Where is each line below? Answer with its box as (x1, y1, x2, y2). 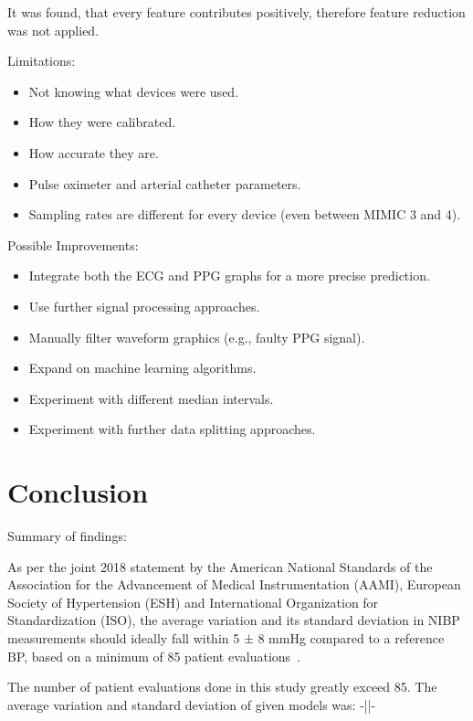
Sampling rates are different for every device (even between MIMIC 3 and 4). (28, 205, 461, 224)
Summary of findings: (7, 526, 127, 546)
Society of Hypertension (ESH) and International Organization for (7, 592, 379, 611)
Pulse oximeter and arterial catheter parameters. (28, 174, 301, 193)
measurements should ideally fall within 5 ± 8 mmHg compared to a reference (7, 629, 445, 647)
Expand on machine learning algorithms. (28, 358, 257, 377)
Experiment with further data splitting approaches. (28, 419, 316, 439)
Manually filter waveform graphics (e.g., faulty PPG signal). (28, 327, 365, 346)
